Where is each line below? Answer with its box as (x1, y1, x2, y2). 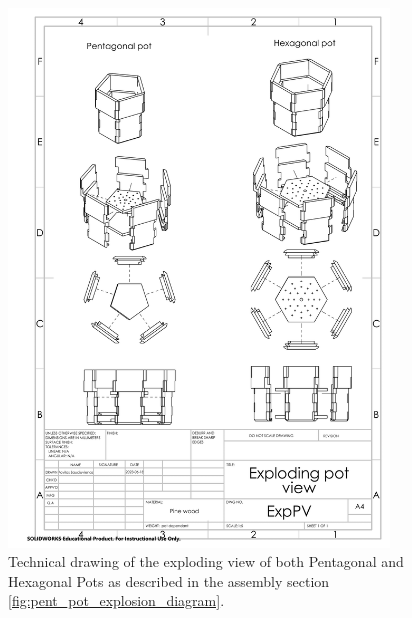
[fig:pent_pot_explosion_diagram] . (8, 590, 225, 611)
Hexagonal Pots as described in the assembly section (8, 570, 330, 591)
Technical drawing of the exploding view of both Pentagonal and (8, 551, 404, 572)
